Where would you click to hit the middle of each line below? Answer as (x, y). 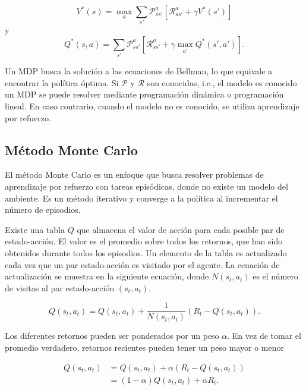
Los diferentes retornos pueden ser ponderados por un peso (112, 336)
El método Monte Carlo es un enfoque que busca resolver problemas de (134, 174)
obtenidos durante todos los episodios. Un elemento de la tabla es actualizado (146, 252)
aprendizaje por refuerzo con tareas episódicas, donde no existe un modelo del (146, 186)
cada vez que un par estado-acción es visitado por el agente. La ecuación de (142, 264)
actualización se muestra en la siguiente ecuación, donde (107, 276)
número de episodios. (43, 210)
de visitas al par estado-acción (60, 287)
